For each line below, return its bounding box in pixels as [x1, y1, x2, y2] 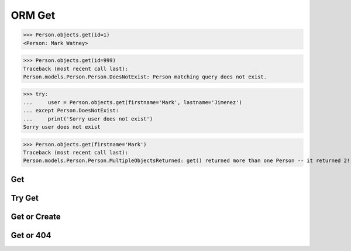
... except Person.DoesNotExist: [23, 107, 119, 114]
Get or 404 [11, 230, 51, 240]
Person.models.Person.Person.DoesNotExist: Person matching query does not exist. [23, 73, 267, 80]
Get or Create [11, 211, 61, 222]
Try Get [11, 193, 39, 203]
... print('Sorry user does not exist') [23, 115, 153, 122]
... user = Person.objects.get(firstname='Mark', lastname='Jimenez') [23, 99, 243, 105]
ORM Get [11, 9, 56, 22]
